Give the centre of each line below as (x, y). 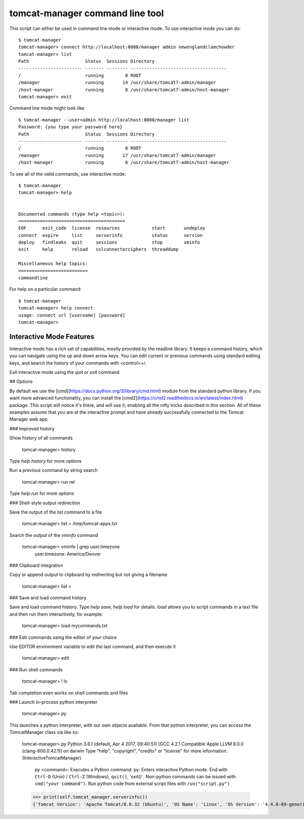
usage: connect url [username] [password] (72, 315)
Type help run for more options (42, 493)
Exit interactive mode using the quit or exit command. (65, 372)
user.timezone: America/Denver (68, 554)
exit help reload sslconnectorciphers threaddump (99, 249)
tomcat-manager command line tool (87, 13)
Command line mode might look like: (47, 108)
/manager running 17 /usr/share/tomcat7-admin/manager (117, 155)
